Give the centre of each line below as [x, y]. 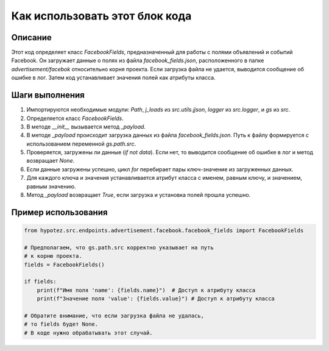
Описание [31, 37]
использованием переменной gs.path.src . [81, 144]
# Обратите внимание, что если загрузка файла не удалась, [114, 316]
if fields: [40, 282]
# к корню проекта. [53, 256]
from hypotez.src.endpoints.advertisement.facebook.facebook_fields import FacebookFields [164, 231]
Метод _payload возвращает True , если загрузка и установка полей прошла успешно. [139, 195]
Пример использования [59, 212]
